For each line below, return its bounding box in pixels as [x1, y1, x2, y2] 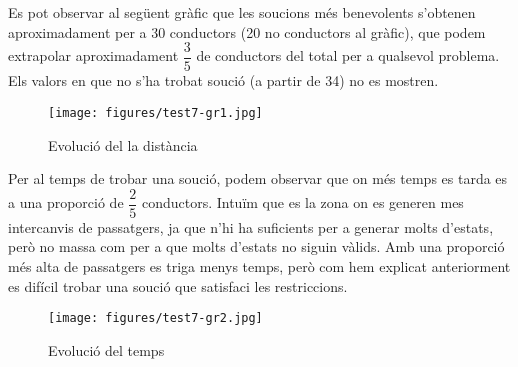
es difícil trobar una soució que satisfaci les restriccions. [8, 275, 348, 296]
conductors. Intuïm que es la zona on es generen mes [141, 192, 464, 213]
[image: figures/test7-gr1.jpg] [48, 105, 263, 120]
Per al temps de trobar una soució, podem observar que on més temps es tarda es [8, 168, 508, 189]
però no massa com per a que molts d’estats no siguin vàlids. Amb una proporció [8, 236, 505, 257]
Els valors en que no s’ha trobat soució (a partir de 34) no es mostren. [8, 70, 439, 91]
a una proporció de [8, 192, 124, 213]
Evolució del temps [48, 339, 165, 360]
